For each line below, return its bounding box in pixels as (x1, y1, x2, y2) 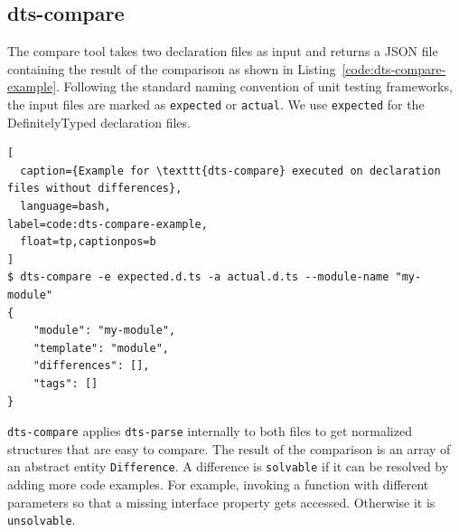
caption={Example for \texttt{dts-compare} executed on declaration (20, 164, 441, 177)
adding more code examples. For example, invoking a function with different (7, 475, 429, 494)
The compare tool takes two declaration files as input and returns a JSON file (7, 42, 438, 61)
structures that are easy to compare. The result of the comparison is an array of (7, 439, 451, 458)
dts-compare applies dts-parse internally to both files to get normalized (7, 422, 412, 441)
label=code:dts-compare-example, (7, 217, 208, 231)
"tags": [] (33, 376, 98, 390)
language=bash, (20, 200, 111, 214)
